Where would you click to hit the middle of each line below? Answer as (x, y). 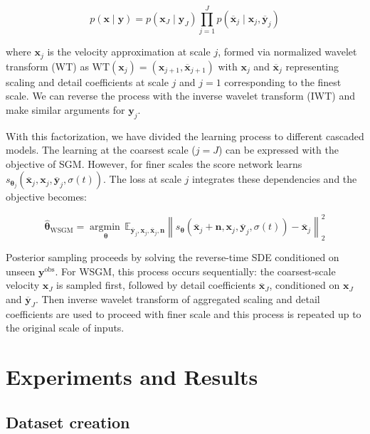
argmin (105, 227)
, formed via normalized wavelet (287, 52)
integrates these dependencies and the (275, 179)
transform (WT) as (47, 66)
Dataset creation (68, 422)
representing (312, 66)
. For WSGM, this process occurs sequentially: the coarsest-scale (195, 271)
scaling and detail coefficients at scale (87, 81)
